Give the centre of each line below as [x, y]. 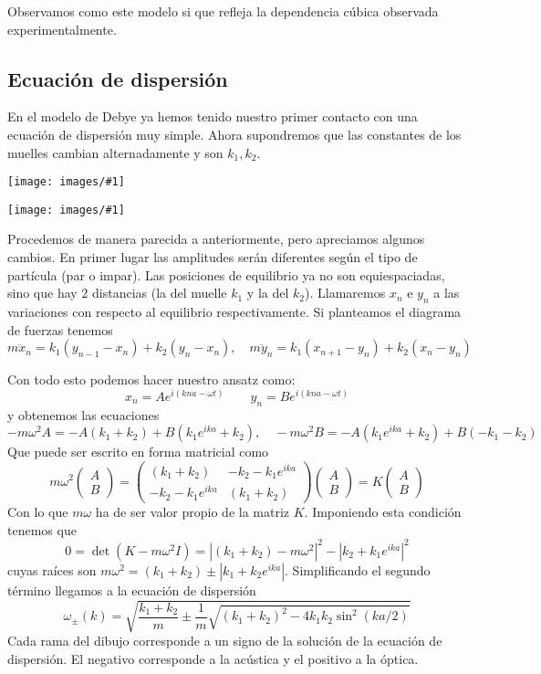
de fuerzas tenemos [60, 329]
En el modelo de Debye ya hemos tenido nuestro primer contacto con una [213, 116]
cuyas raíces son [52, 569]
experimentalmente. [62, 29]
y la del [268, 293]
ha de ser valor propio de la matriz [192, 512]
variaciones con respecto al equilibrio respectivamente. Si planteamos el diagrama [234, 312]
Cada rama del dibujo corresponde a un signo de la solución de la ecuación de [225, 641]
